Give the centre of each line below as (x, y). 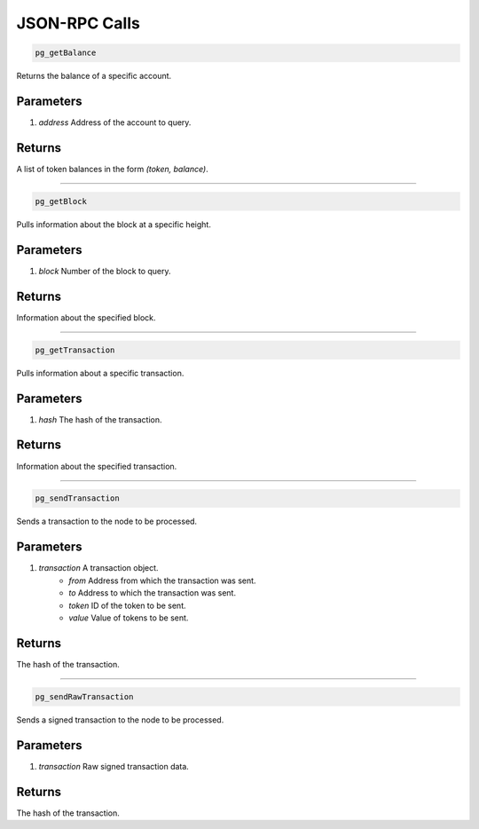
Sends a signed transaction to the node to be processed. (120, 720)
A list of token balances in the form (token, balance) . (112, 169)
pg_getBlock (61, 201)
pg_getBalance (66, 53)
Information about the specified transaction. (97, 466)
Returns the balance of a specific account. (94, 76)
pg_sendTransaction (77, 498)
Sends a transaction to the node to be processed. (107, 521)
